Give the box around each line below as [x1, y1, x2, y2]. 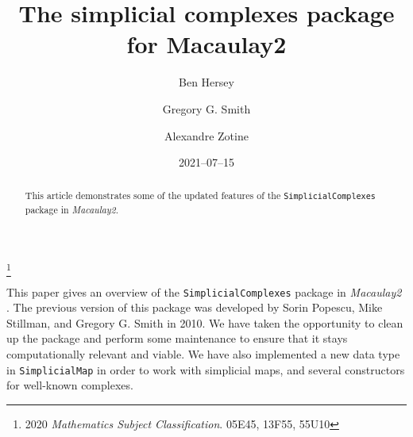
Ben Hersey [179, 74, 234, 90]
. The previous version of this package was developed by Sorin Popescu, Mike [6, 299, 383, 316]
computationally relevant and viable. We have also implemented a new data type [6, 346, 400, 362]
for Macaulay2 [126, 28, 287, 60]
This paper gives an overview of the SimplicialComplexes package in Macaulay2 [6, 283, 402, 300]
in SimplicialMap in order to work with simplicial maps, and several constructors [6, 361, 405, 378]
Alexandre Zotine [164, 127, 249, 144]
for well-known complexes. [6, 377, 133, 393]
